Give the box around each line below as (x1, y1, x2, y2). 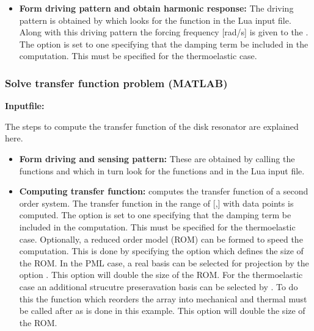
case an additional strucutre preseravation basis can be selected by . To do (19, 280, 298, 293)
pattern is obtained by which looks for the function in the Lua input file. (19, 13, 291, 26)
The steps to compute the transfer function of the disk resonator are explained (5, 119, 299, 132)
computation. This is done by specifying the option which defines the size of (19, 244, 304, 257)
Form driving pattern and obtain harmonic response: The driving (19, 2, 294, 14)
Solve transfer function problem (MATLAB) (5, 75, 228, 90)
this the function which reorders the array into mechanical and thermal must (19, 292, 307, 305)
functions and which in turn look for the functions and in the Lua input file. (19, 164, 305, 177)
